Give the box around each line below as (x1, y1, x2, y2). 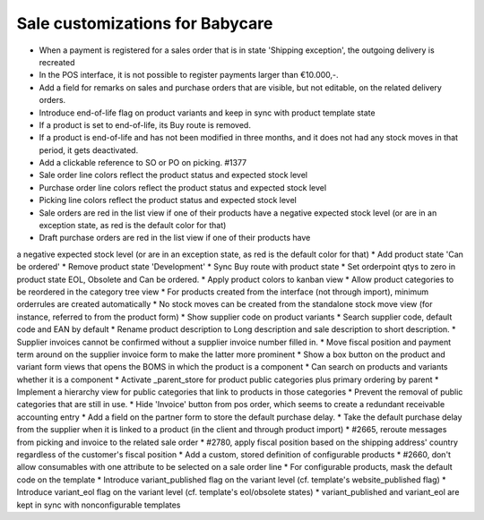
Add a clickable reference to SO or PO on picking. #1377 (39, 158, 247, 168)
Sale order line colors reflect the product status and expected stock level (39, 170, 308, 181)
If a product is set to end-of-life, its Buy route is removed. (39, 119, 251, 130)
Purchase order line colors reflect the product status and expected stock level (39, 182, 327, 192)
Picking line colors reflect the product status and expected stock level (39, 195, 298, 206)
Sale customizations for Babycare (16, 13, 273, 33)
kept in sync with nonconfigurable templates (16, 499, 181, 510)
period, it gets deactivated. (39, 144, 139, 156)
